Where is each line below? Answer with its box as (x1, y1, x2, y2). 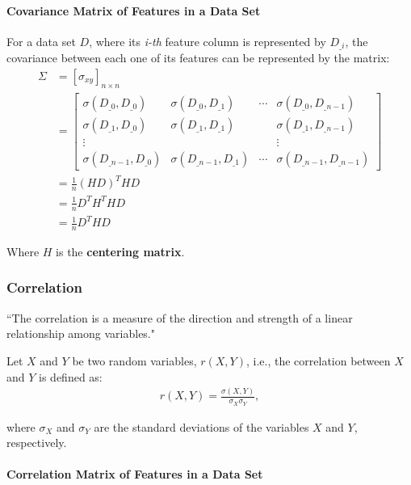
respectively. (6, 434, 67, 451)
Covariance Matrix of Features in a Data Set (6, 2, 261, 19)
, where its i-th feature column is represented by (89, 32, 326, 49)
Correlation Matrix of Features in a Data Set (6, 466, 263, 483)
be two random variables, (72, 352, 197, 369)
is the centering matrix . (56, 242, 185, 259)
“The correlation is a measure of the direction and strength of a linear (6, 309, 353, 326)
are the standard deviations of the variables (94, 418, 309, 435)
